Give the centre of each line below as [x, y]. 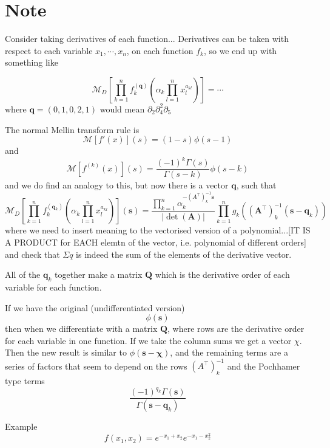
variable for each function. [53, 287]
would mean [122, 109]
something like [32, 62]
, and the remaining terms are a [229, 352]
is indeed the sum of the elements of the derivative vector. [184, 254]
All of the [23, 274]
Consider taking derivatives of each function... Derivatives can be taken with [147, 39]
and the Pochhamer [264, 366]
